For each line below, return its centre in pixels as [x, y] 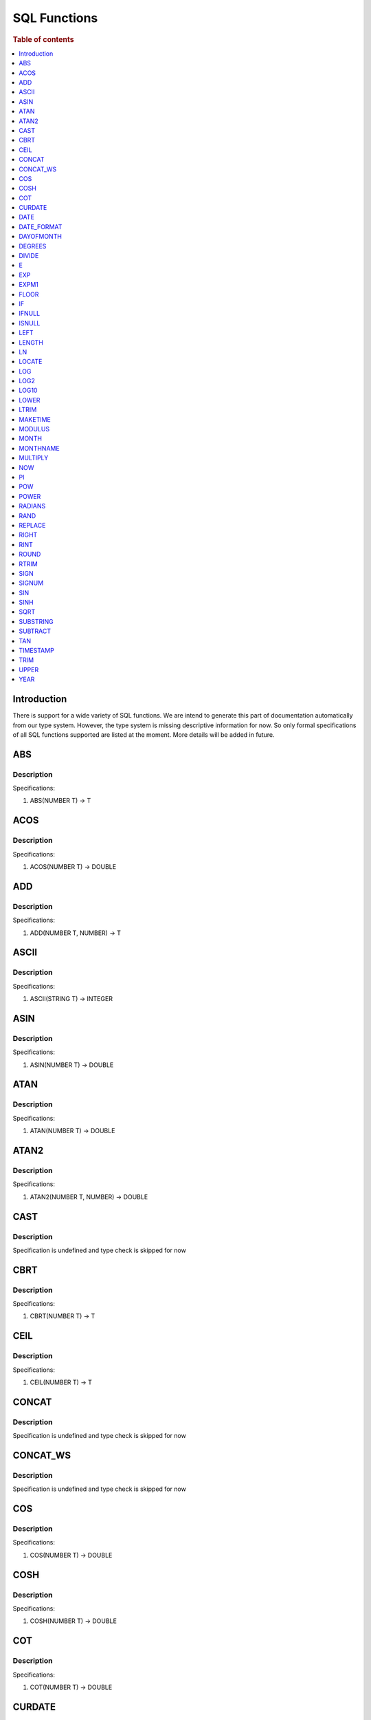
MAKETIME [35, 419]
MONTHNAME [39, 448]
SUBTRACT [35, 631]
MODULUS [34, 429]
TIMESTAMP [36, 651]
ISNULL [30, 323]
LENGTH [31, 342]
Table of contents [44, 39]
